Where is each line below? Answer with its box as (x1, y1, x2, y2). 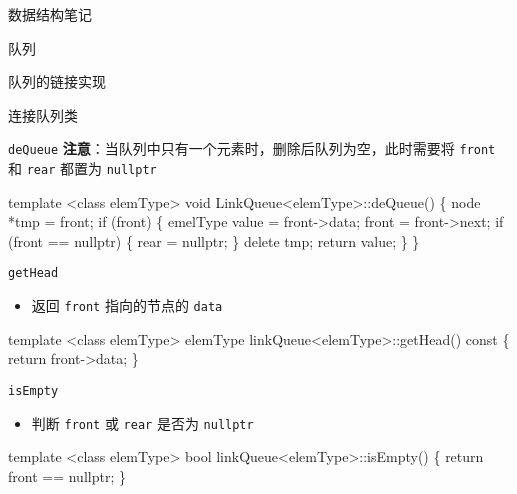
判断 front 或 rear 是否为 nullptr (31, 412, 254, 433)
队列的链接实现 (8, 71, 106, 92)
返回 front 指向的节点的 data (31, 295, 223, 316)
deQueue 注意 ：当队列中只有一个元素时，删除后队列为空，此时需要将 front (8, 138, 496, 159)
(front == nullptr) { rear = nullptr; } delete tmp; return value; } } (8, 230, 420, 251)
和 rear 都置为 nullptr (8, 158, 157, 179)
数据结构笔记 (8, 4, 92, 24)
